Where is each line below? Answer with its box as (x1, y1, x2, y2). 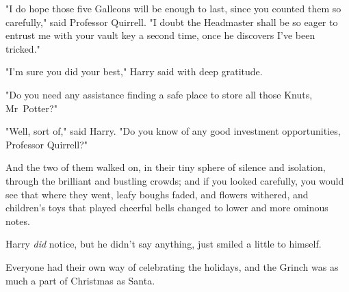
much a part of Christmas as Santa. (5, 273, 155, 287)
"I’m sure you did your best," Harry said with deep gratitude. (5, 64, 263, 79)
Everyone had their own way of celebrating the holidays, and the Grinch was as (5, 259, 339, 274)
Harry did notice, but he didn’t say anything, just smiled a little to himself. (5, 237, 322, 251)
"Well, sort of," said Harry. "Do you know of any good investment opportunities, (5, 124, 341, 138)
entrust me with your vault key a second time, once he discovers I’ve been (5, 28, 315, 42)
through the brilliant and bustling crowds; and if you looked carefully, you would (5, 173, 344, 187)
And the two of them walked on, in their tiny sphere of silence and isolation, (5, 160, 326, 174)
